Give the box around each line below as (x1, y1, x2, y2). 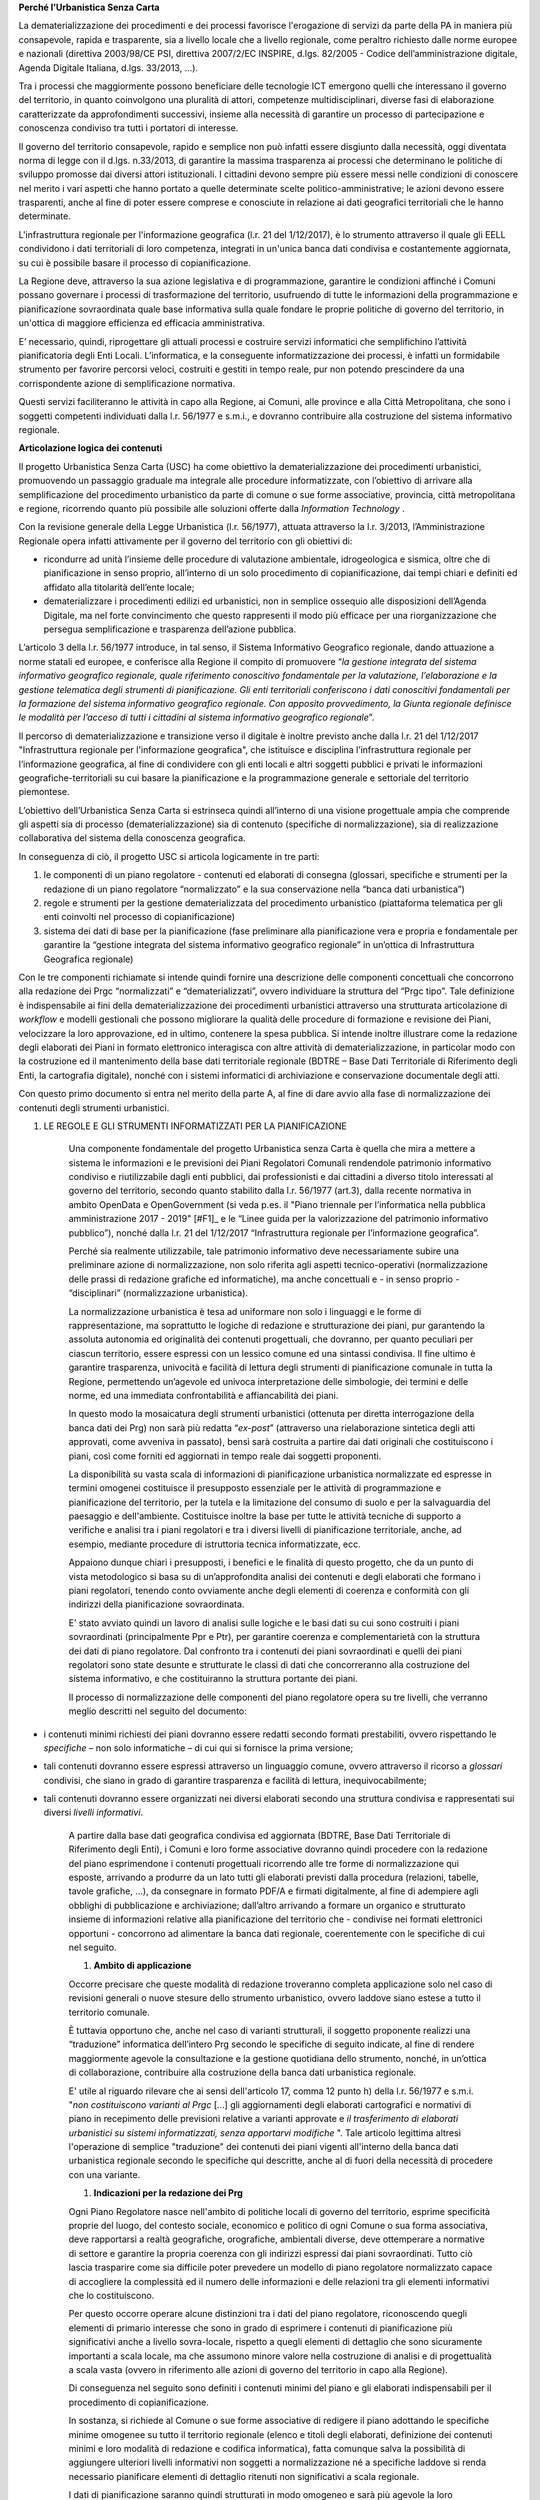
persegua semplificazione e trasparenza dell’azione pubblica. (43, 623, 297, 635)
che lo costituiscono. (68, 2289, 155, 2301)
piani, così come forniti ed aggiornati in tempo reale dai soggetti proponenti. (68, 1450, 382, 1462)
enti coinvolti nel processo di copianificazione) (43, 911, 235, 923)
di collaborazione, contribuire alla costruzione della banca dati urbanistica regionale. (68, 2066, 417, 2079)
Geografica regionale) (43, 953, 134, 965)
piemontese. (18, 786, 70, 798)
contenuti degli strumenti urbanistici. (18, 1101, 170, 1114)
